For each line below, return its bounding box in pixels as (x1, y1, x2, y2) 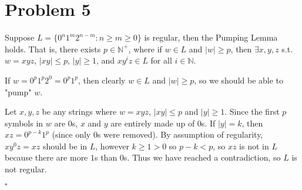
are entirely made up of (110, 116, 195, 129)
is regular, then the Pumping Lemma (144, 31, 278, 44)
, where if (128, 42, 162, 55)
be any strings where (42, 105, 117, 118)
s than (95, 151, 118, 164)
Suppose (5, 31, 35, 44)
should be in (42, 139, 88, 152)
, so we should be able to (194, 74, 284, 86)
